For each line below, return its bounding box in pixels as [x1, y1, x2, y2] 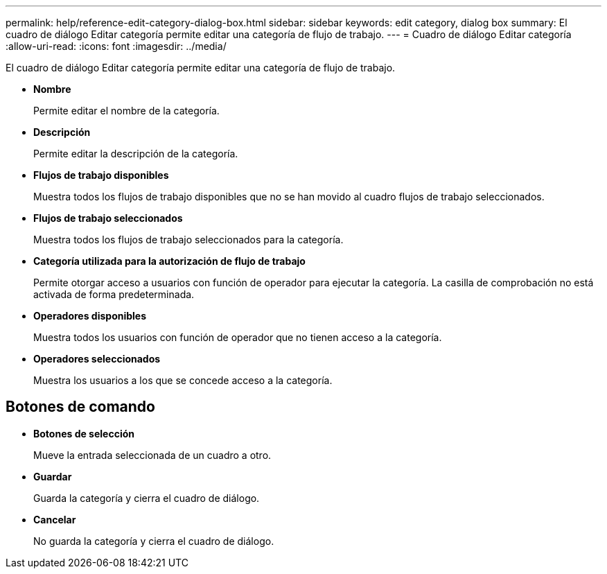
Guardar [33, 470, 72, 482]
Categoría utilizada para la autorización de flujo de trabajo [33, 255, 306, 267]
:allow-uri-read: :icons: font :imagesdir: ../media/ [6, 40, 227, 52]
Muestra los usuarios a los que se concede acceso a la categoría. [33, 374, 333, 386]
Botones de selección [33, 427, 135, 440]
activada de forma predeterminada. [33, 288, 195, 300]
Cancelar [33, 513, 76, 525]
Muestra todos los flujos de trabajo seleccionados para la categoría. [33, 234, 344, 245]
